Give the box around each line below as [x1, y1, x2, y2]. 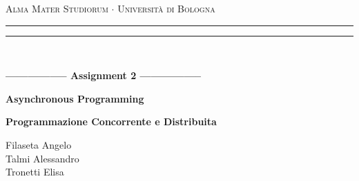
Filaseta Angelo [6, 137, 72, 151]
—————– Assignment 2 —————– [6, 68, 202, 83]
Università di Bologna [117, 1, 215, 15]
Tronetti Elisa [6, 164, 64, 179]
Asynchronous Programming [6, 91, 144, 105]
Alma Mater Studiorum [6, 1, 108, 15]
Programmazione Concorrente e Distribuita [6, 114, 217, 129]
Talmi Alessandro [6, 151, 79, 165]
